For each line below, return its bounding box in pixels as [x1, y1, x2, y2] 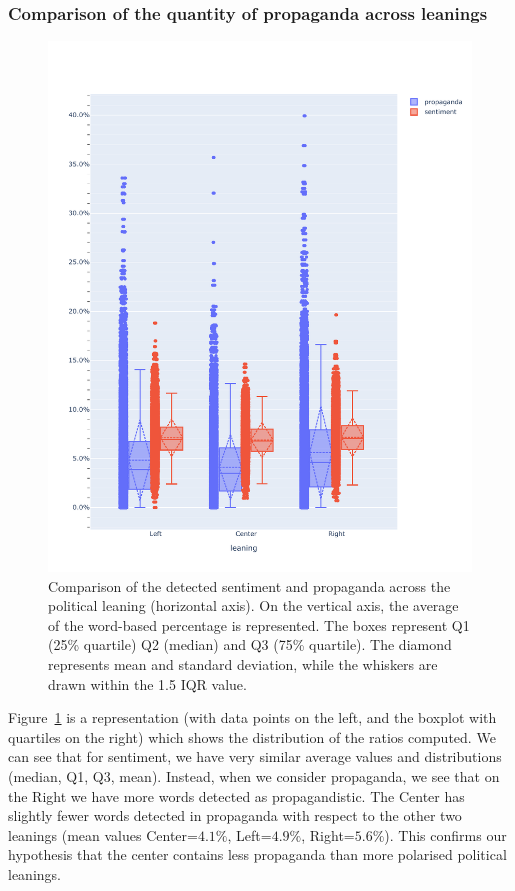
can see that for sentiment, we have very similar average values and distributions [8, 746, 502, 767]
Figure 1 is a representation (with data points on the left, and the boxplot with [8, 707, 497, 728]
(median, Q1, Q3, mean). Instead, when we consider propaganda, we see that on [8, 765, 500, 786]
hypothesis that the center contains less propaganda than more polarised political [8, 844, 507, 865]
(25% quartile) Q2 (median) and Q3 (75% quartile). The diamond [48, 634, 452, 655]
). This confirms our [384, 824, 507, 845]
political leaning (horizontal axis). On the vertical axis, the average [48, 595, 459, 616]
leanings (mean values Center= [8, 824, 198, 845]
